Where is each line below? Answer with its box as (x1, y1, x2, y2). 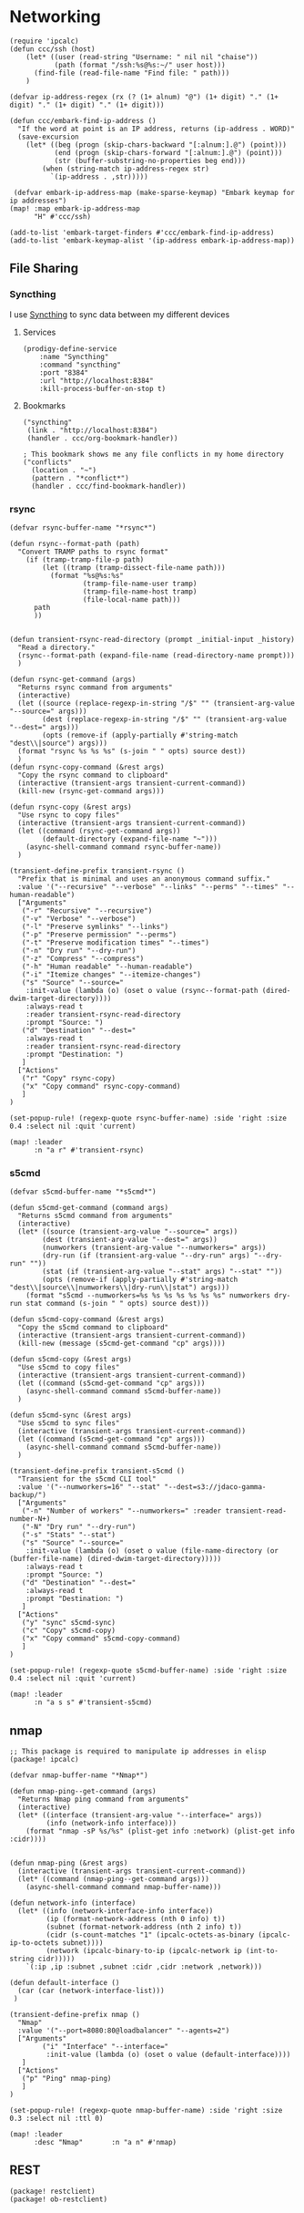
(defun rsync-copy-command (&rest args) (9, 762, 166, 771)
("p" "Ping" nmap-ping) (21, 2074, 112, 2084)
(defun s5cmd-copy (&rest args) (9, 1355, 132, 1364)
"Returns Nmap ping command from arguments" (17, 1794, 189, 1805)
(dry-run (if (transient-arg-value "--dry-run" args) (42, 1251, 250, 1260)
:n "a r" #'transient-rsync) (33, 1145, 145, 1154)
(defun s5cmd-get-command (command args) (9, 1204, 169, 1213)
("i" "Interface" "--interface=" (42, 2042, 169, 2052)
